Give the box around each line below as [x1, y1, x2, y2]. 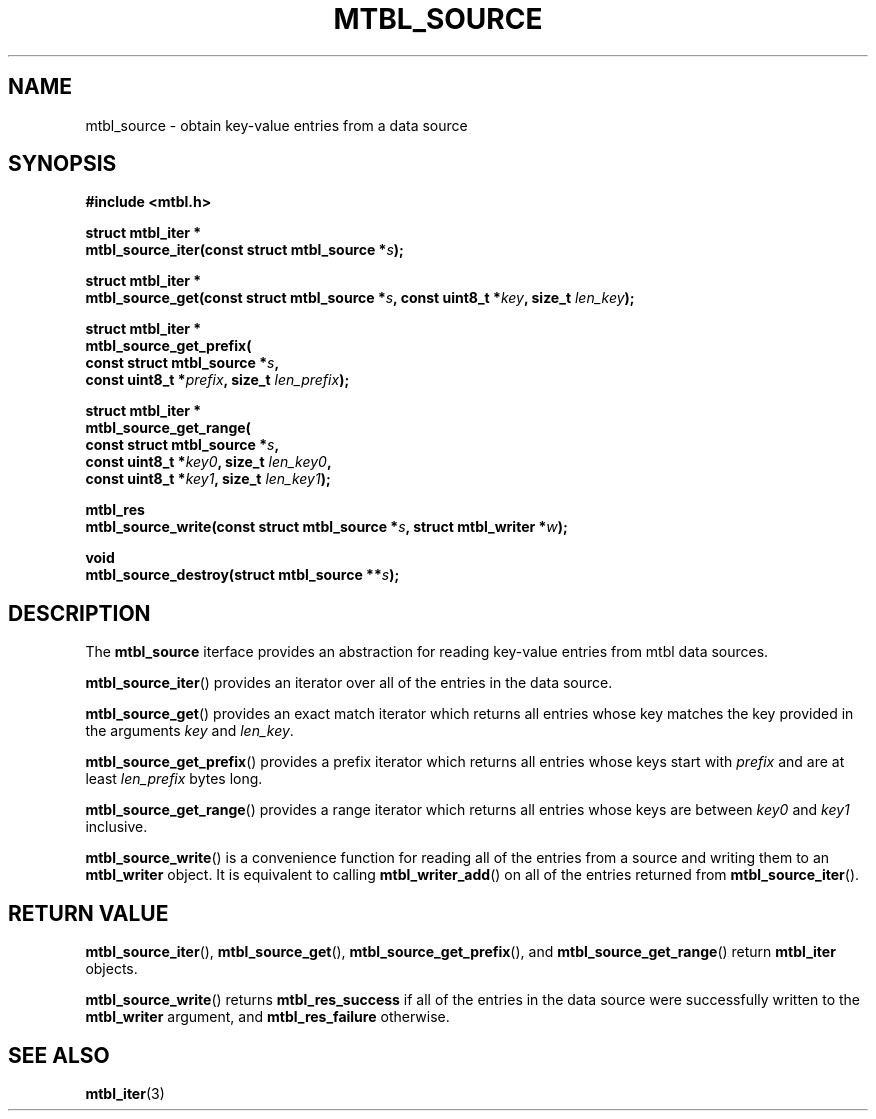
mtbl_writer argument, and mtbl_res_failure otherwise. [85, 1008, 450, 1026]
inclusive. [85, 818, 148, 836]
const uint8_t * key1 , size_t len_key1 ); [85, 470, 331, 488]
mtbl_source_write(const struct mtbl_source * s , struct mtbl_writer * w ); [85, 518, 568, 536]
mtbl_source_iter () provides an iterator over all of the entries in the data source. [85, 674, 613, 692]
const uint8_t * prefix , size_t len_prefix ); [85, 371, 350, 389]
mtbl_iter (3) [85, 1084, 165, 1102]
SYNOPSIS [8, 151, 117, 177]
